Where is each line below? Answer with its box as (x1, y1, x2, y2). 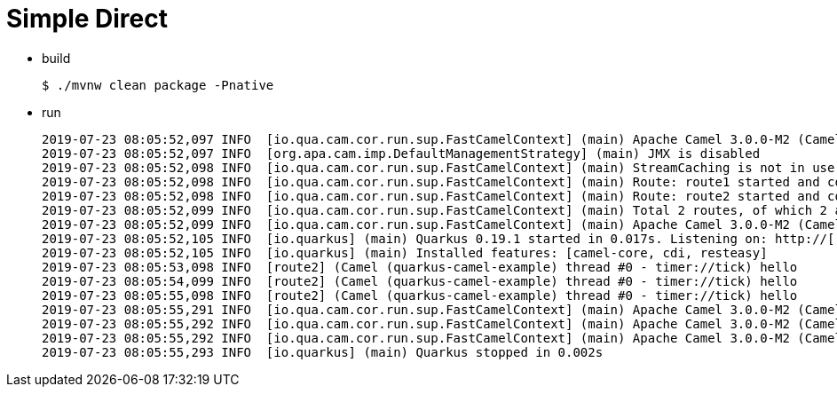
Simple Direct (6, 4, 168, 34)
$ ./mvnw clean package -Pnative (42, 77, 274, 92)
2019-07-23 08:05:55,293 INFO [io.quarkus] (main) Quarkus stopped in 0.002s (42, 344, 604, 359)
